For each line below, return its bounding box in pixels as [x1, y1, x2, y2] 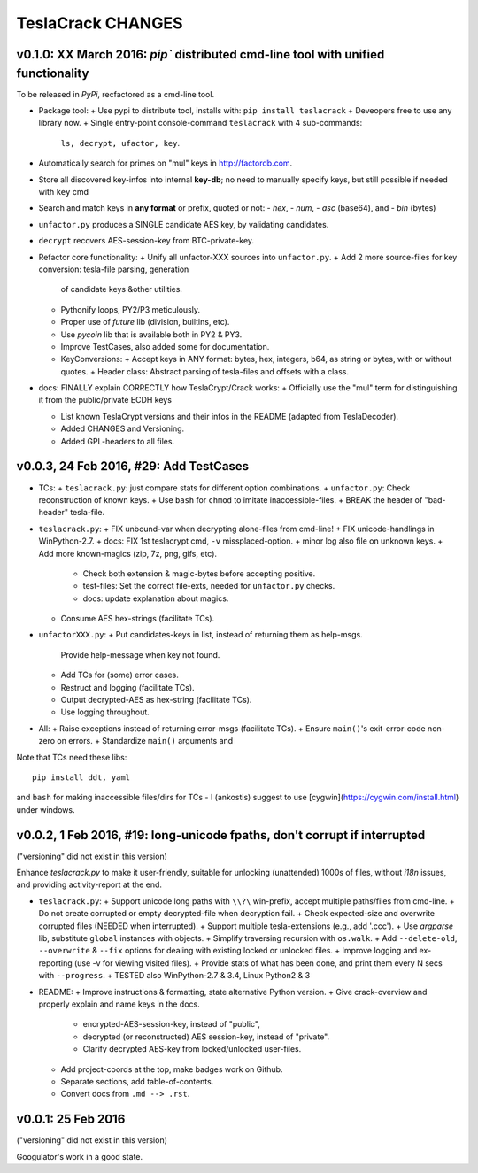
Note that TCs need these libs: [16, 752, 127, 762]
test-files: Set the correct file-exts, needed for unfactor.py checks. [82, 581, 335, 591]
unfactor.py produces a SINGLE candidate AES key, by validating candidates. [38, 219, 329, 229]
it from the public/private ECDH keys [38, 395, 173, 405]
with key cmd [38, 187, 89, 197]
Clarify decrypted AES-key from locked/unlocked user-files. [82, 1044, 302, 1054]
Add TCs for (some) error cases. [60, 669, 179, 681]
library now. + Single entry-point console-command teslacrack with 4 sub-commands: [38, 118, 363, 128]
